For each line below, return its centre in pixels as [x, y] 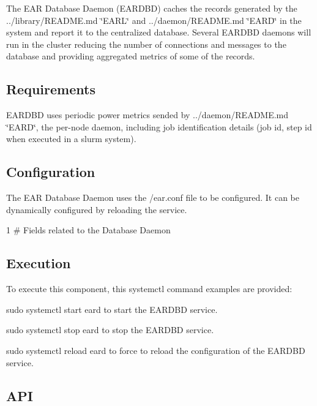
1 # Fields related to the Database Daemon [88, 230]
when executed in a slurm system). [71, 139]
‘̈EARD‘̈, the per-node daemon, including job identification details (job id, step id [159, 126]
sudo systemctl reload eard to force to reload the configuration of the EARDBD [156, 350]
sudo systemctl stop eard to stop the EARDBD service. [110, 330]
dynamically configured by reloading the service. [97, 209]
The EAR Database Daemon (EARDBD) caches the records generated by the [152, 8]
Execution [39, 263]
